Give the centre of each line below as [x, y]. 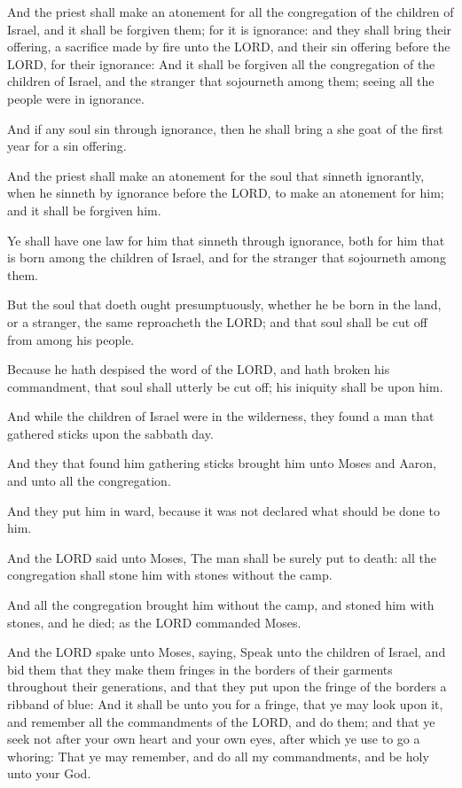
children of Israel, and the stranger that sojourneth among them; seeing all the [221, 81]
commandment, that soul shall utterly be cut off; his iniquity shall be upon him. [225, 386]
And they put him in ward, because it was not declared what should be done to [223, 510]
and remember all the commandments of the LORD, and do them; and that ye [221, 721]
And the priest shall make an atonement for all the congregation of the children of [231, 12]
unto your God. [49, 773]
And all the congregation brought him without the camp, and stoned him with [221, 605]
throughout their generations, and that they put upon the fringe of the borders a [227, 687]
